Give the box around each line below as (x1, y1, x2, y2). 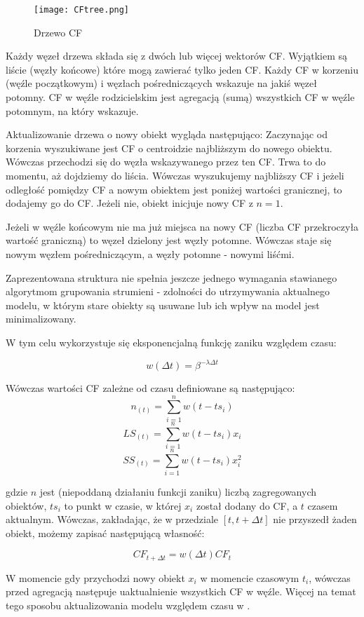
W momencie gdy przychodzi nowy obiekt (6, 570, 185, 585)
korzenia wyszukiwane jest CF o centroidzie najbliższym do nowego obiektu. (6, 140, 332, 155)
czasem (307, 498, 338, 513)
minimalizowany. (6, 311, 76, 326)
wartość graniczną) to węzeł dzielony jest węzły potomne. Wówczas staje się (6, 233, 332, 248)
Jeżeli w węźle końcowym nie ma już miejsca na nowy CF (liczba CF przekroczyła (6, 219, 359, 233)
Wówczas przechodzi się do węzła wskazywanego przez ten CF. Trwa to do (6, 154, 326, 169)
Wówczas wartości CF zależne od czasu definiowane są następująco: (6, 381, 295, 395)
